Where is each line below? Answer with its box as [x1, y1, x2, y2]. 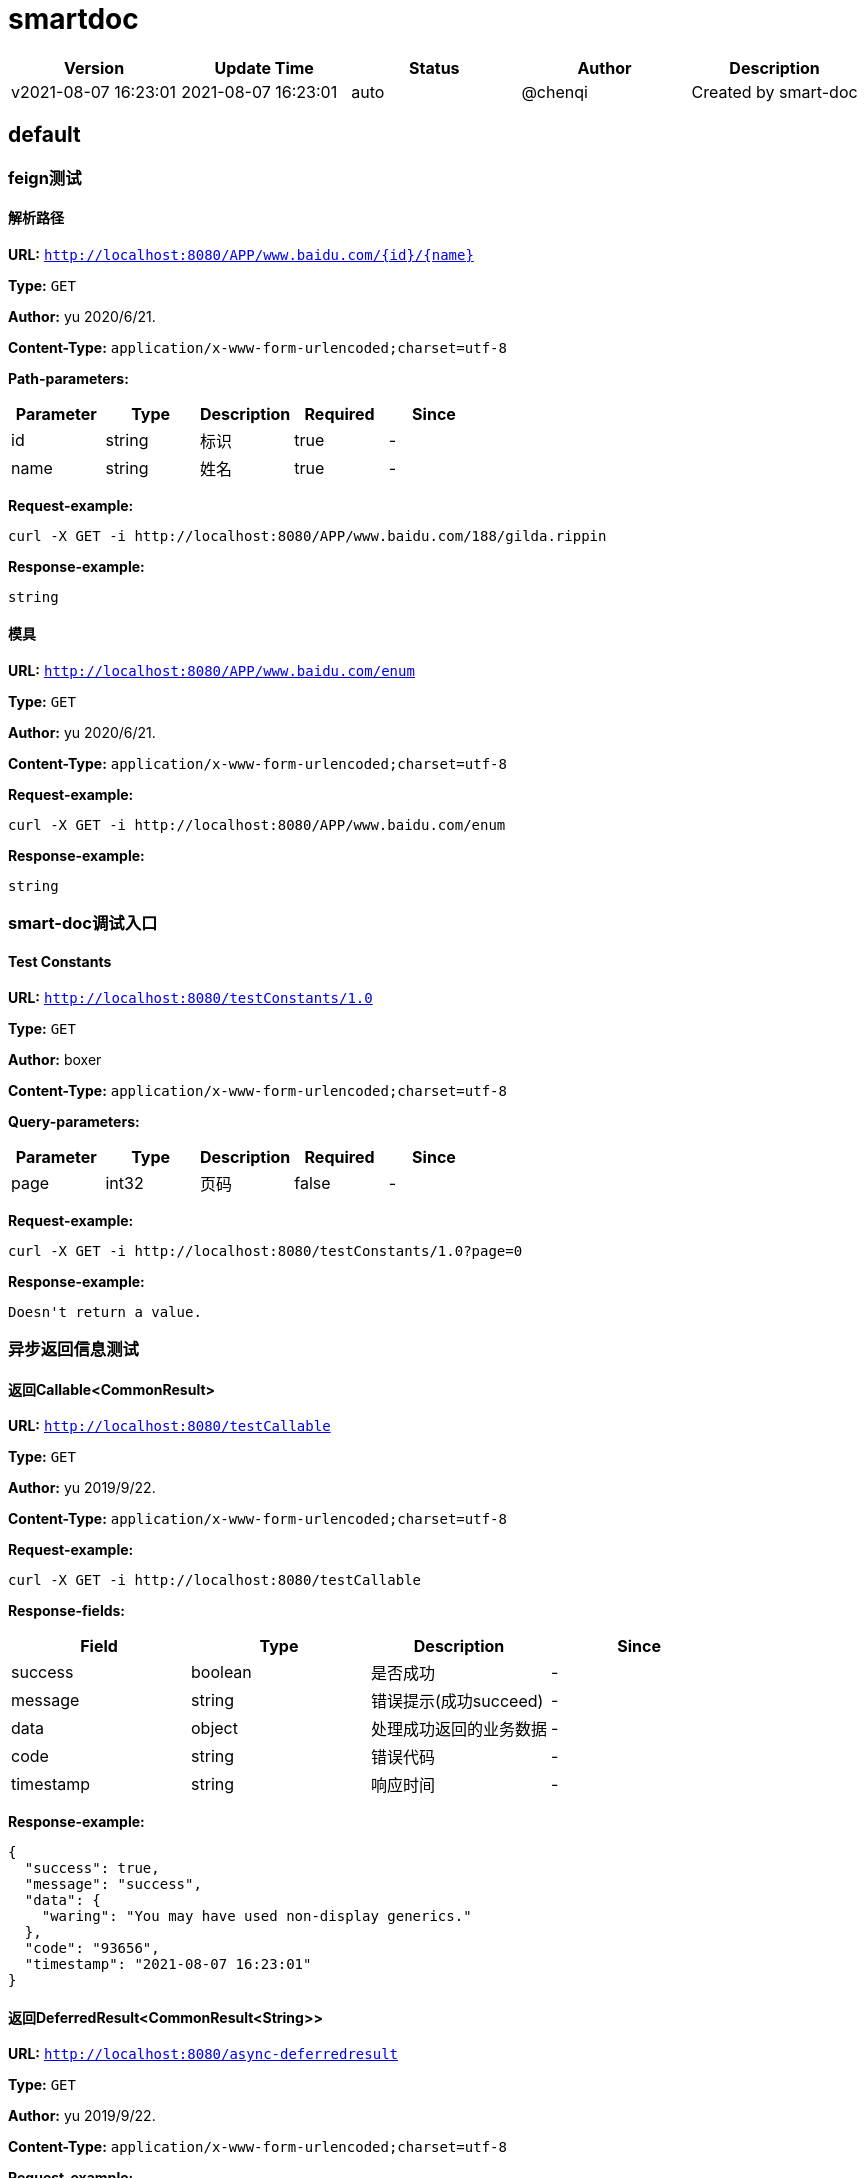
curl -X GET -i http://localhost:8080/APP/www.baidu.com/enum [8, 817, 506, 834]
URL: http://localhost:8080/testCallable [8, 1417, 331, 1435]
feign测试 [8, 167, 82, 188]
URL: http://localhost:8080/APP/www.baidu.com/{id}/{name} [8, 245, 474, 263]
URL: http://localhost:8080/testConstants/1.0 [8, 988, 373, 1006]
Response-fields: [8, 1602, 126, 1620]
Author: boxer [8, 1050, 102, 1068]
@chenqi [521, 81, 588, 102]
